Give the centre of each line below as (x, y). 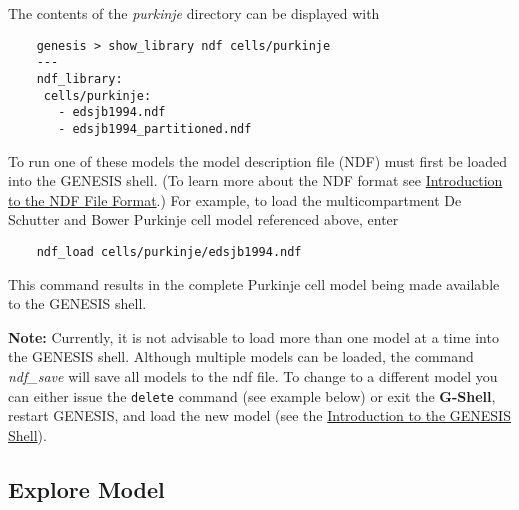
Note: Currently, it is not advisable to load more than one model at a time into (253, 336)
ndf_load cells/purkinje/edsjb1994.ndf (169, 251)
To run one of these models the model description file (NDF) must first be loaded (258, 160)
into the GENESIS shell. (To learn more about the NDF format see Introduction (255, 180)
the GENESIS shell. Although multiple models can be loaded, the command (241, 356)
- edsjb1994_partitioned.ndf (155, 128)
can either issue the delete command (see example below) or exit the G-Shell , (252, 395)
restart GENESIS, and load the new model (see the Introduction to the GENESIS (259, 415)
